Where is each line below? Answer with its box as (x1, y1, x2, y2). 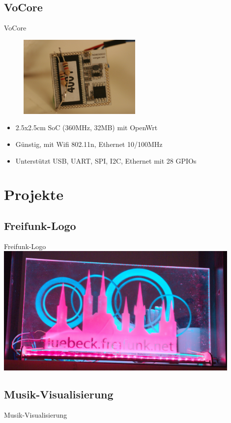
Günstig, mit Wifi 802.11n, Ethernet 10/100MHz (15, 139, 163, 149)
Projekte (4, 184, 64, 204)
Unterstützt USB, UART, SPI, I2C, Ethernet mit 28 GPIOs (15, 155, 197, 166)
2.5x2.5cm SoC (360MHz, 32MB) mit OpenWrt (15, 122, 158, 133)
